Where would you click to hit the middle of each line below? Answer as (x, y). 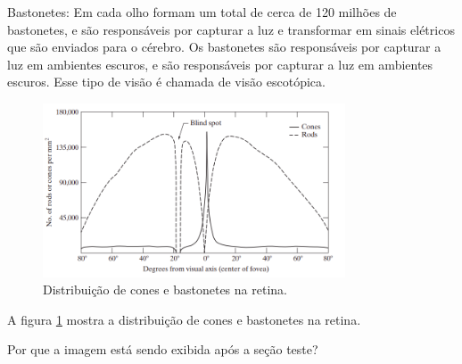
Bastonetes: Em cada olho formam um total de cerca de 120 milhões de (202, 12)
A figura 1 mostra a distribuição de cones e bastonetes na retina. (184, 319)
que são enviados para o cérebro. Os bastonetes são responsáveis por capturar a (224, 47)
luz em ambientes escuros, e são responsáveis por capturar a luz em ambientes (220, 64)
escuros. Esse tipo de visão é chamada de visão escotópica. (166, 82)
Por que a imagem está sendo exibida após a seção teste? (163, 349)
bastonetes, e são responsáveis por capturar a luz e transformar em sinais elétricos (231, 29)
